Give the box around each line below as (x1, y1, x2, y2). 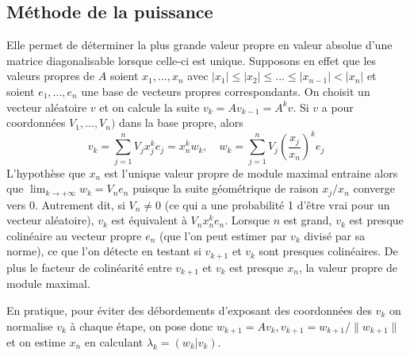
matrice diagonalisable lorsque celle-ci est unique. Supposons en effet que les (6, 52, 377, 68)
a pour (321, 98, 354, 115)
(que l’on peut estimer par (159, 227, 287, 243)
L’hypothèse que (6, 164, 86, 181)
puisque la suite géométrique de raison (132, 180, 319, 197)
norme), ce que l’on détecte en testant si (6, 243, 201, 259)
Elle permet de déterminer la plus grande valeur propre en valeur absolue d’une (6, 36, 393, 53)
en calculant (84, 333, 144, 350)
